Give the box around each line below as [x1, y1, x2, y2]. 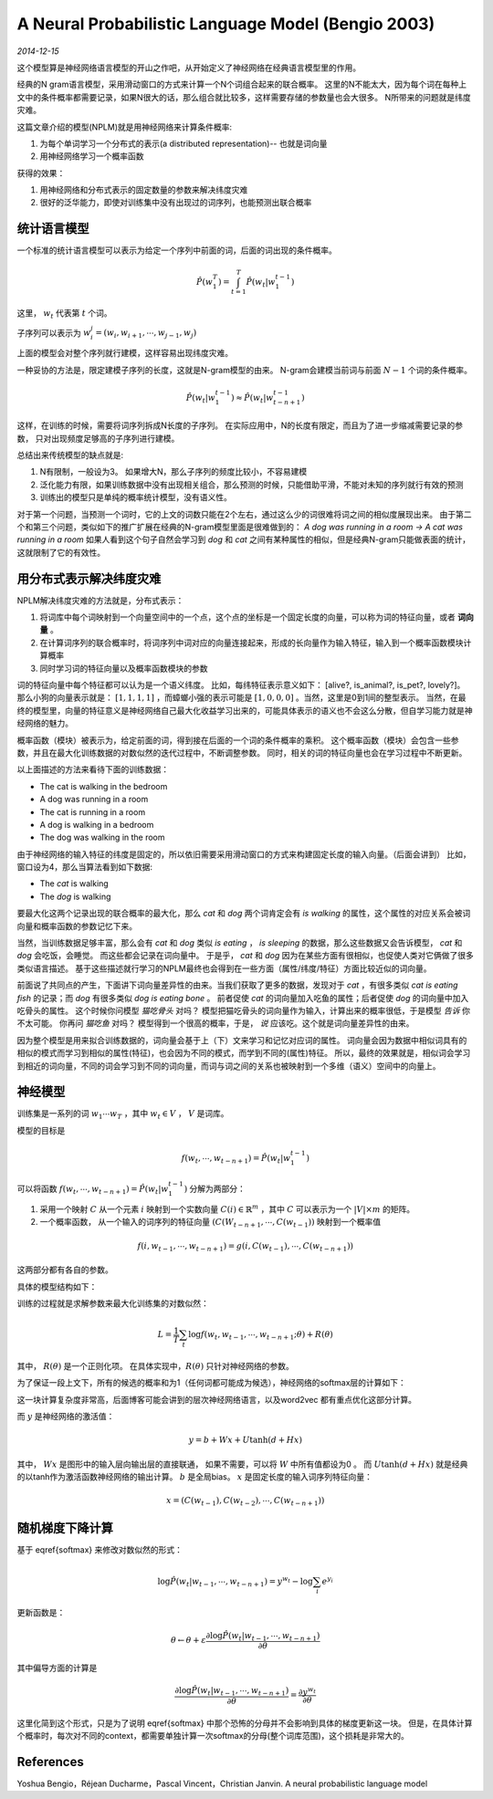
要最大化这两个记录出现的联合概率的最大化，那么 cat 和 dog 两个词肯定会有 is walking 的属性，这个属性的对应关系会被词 [16, 908, 471, 919]
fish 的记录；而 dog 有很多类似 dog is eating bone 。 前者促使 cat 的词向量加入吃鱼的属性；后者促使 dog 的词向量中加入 [16, 992, 469, 1003]
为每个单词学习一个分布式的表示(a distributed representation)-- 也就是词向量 [39, 138, 328, 149]
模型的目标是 [16, 1124, 66, 1135]
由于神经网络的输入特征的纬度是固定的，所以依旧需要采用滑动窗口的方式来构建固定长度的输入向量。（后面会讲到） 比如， [16, 849, 471, 860]
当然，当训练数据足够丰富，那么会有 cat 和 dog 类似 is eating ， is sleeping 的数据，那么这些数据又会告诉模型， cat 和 [16, 937, 463, 948]
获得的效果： [16, 167, 66, 178]
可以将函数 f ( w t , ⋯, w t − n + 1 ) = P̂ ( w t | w [16, 1183, 169, 1196]
